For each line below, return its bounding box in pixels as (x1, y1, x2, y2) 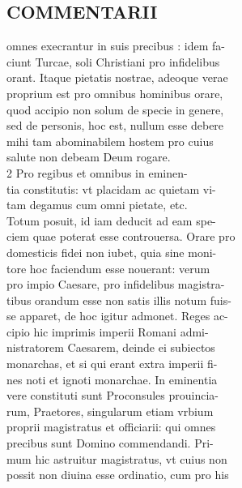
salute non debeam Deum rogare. (6, 148, 171, 165)
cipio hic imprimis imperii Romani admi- (6, 323, 209, 340)
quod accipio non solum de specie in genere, (6, 101, 224, 118)
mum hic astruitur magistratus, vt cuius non (6, 450, 227, 467)
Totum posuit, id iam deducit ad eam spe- (6, 212, 216, 229)
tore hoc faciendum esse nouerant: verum (6, 259, 210, 276)
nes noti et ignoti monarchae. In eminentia (6, 370, 218, 387)
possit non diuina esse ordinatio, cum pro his (6, 466, 229, 483)
